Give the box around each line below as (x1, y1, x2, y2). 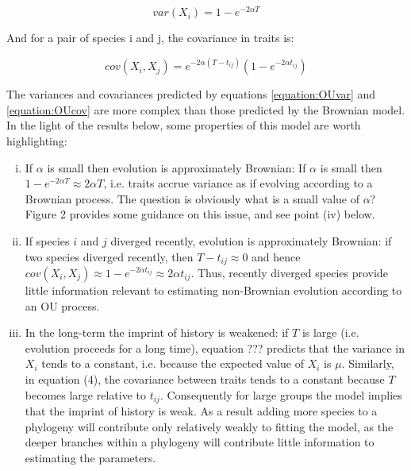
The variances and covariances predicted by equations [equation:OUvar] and (6, 86, 376, 102)
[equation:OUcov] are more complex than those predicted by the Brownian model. (6, 101, 405, 118)
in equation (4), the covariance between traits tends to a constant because (25, 370, 385, 387)
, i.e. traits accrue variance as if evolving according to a (103, 175, 373, 191)
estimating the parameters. (25, 449, 156, 465)
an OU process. (25, 297, 100, 314)
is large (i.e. (302, 324, 359, 341)
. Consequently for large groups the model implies (159, 386, 402, 403)
